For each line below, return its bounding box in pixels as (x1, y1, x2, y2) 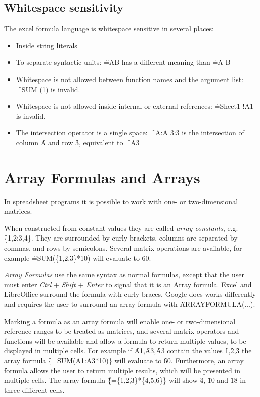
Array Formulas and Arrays (4, 167, 200, 187)
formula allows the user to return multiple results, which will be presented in (4, 365, 241, 375)
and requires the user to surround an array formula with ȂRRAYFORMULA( (4, 299, 245, 309)
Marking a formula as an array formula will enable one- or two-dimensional (4, 315, 236, 326)
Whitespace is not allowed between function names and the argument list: (16, 73, 244, 84)
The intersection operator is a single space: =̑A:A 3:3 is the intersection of (16, 127, 244, 138)
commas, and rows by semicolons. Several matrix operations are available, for (4, 243, 242, 253)
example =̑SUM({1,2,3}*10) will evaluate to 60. (4, 252, 151, 263)
